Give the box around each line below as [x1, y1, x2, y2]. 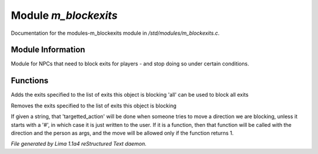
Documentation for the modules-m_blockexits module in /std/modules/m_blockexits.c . [11, 30, 220, 37]
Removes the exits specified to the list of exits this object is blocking [11, 102, 177, 109]
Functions [11, 76, 49, 86]
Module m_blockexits [11, 9, 118, 22]
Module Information [11, 45, 85, 55]
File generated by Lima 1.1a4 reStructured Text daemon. [11, 140, 147, 148]
